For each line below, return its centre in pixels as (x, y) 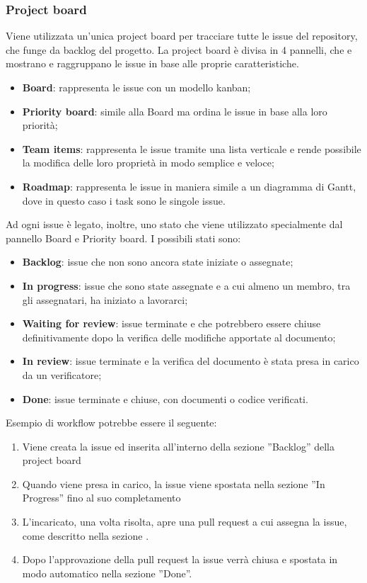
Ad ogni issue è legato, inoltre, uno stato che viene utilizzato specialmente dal (174, 224)
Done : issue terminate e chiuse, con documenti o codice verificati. (165, 398)
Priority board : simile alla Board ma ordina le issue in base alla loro (175, 111)
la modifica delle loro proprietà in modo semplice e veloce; (148, 163)
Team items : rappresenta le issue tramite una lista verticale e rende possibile (192, 148)
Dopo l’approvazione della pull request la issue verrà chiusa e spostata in (180, 559)
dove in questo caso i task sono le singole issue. (124, 200)
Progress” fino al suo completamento (101, 498)
